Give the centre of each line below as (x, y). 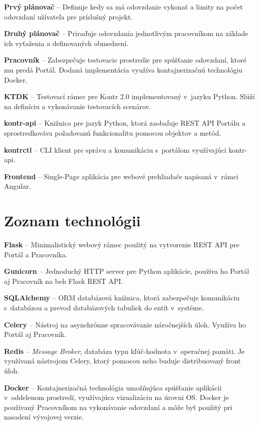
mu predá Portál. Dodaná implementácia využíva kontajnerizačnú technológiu (123, 69)
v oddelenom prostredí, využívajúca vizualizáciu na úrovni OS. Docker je (116, 397)
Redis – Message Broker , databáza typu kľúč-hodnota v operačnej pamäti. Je (124, 351)
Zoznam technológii (72, 221)
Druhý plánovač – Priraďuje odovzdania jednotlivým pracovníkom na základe (126, 33)
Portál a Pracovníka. (36, 254)
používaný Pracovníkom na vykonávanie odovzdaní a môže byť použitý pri (118, 407)
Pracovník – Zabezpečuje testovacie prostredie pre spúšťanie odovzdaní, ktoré (125, 60)
